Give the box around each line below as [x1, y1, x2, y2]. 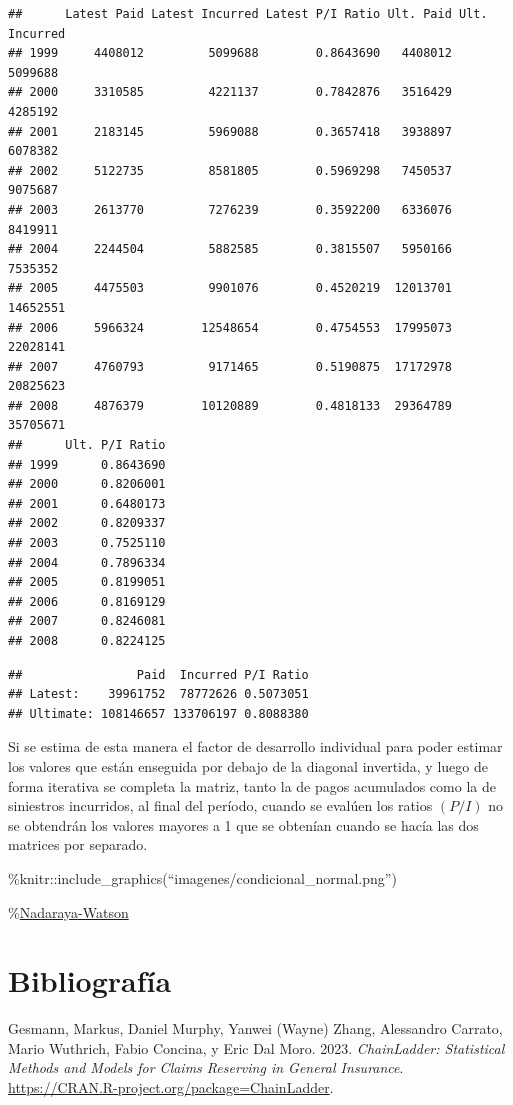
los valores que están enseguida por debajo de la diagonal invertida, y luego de [8, 755, 488, 776]
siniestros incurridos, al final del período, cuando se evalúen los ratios [8, 795, 433, 816]
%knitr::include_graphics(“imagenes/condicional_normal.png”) [8, 867, 397, 888]
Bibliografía [8, 960, 172, 1001]
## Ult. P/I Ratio [8, 438, 166, 453]
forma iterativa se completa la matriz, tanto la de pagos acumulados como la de [8, 775, 496, 796]
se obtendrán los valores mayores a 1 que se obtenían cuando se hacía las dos [8, 814, 479, 835]
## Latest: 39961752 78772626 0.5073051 [8, 687, 309, 702]
